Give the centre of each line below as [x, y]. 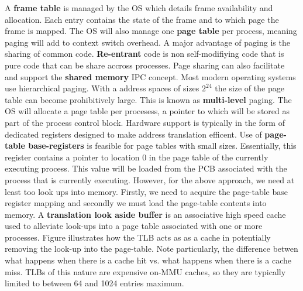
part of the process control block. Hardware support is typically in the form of [145, 122]
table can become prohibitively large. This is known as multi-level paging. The [148, 99]
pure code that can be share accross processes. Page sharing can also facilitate [145, 65]
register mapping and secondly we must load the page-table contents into [136, 203]
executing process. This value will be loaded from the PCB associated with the [146, 168]
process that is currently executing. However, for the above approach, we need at [150, 179]
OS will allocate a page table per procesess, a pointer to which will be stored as [147, 111]
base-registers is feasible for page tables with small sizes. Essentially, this [162, 145]
